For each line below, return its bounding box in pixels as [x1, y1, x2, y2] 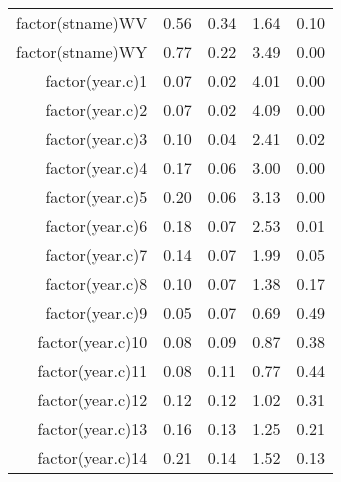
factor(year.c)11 [37, 359, 148, 382]
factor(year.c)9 [45, 301, 148, 324]
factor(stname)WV [16, 11, 148, 34]
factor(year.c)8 [45, 272, 148, 295]
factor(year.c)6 [45, 214, 148, 237]
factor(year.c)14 [37, 446, 148, 469]
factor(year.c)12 [37, 388, 148, 411]
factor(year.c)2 [45, 98, 148, 121]
